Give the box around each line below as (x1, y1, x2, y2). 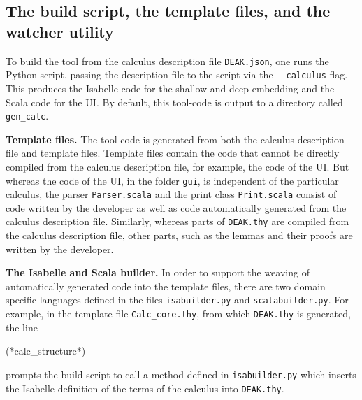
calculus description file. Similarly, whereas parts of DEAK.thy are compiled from (6, 214, 349, 229)
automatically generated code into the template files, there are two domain (6, 278, 326, 293)
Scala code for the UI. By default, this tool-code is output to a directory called (6, 94, 343, 109)
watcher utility (6, 20, 114, 42)
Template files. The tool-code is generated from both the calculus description (6, 131, 345, 146)
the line (6, 320, 38, 334)
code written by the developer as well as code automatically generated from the (6, 200, 347, 215)
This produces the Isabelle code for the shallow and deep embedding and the (6, 80, 335, 95)
